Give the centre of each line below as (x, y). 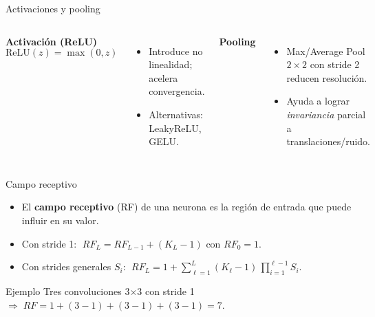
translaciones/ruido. (328, 141)
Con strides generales (66, 266)
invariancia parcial (326, 114)
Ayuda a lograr (318, 101)
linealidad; (171, 64)
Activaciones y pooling (53, 8)
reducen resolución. (327, 77)
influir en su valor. (60, 220)
